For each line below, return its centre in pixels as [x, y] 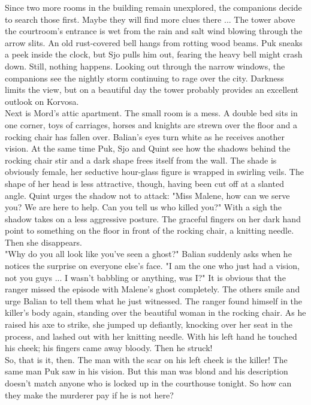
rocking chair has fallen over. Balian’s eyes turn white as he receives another [145, 136]
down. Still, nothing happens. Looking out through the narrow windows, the [145, 66]
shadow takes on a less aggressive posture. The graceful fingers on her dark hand [153, 218]
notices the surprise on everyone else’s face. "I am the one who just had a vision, [152, 266]
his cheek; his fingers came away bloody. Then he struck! [109, 348]
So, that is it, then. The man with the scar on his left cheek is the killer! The [146, 359]
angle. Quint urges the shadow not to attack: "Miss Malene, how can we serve [147, 195]
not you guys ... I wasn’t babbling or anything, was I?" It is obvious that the [145, 277]
